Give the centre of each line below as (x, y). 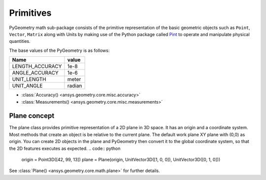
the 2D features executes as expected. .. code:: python (65, 148)
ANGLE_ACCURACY (35, 73)
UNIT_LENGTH (29, 79)
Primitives (30, 13)
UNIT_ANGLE (27, 86)
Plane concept (32, 116)
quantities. (20, 41)
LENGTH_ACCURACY (37, 67)
